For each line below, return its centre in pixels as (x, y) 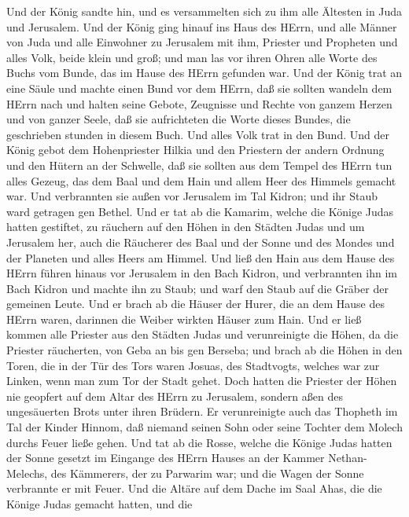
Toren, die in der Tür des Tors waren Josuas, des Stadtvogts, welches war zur (193, 365)
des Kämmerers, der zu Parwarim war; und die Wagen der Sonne (207, 473)
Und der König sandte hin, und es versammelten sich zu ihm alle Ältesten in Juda (204, 11)
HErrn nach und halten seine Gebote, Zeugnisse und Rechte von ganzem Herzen (199, 103)
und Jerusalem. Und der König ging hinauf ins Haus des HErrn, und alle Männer (202, 26)
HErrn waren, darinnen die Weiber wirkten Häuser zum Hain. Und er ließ (184, 319)
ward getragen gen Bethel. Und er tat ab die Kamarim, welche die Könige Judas (200, 211)
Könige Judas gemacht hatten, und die (99, 504)
